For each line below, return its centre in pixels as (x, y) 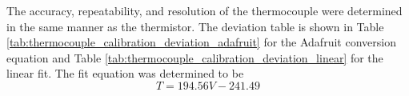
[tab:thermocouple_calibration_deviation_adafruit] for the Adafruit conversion (201, 42)
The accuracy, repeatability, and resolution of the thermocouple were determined (204, 10)
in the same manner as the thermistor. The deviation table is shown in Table (195, 26)
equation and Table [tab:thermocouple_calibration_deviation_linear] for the (195, 57)
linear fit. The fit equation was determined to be (125, 73)
